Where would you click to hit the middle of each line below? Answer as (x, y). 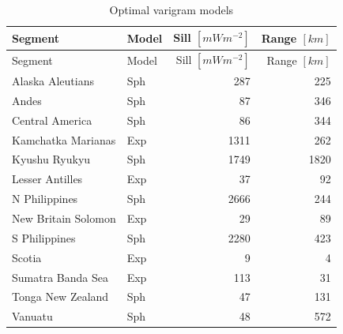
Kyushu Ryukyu (51, 159)
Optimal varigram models (171, 9)
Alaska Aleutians (53, 81)
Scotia (27, 257)
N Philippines (45, 199)
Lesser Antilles (47, 179)
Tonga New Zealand (60, 296)
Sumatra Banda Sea (60, 277)
